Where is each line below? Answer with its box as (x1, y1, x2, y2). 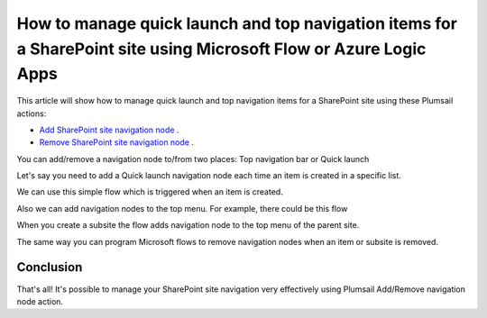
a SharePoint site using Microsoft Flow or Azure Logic (16, 39, 427, 59)
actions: (16, 108, 47, 119)
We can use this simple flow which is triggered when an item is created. (16, 186, 283, 197)
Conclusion (16, 259, 83, 275)
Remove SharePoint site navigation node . (39, 137, 194, 148)
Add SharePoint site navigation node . (39, 124, 179, 135)
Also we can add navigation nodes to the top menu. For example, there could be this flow (16, 203, 348, 214)
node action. (16, 295, 63, 306)
